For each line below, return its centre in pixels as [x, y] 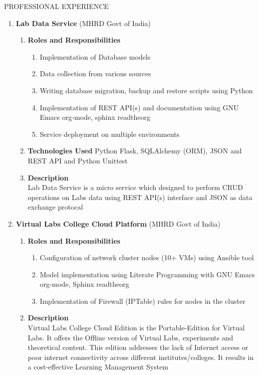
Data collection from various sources [95, 73]
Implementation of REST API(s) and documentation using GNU [139, 107]
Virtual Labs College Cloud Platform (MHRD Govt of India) [118, 223]
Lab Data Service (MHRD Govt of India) [83, 23]
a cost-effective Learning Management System [98, 367]
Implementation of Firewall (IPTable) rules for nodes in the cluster [143, 301]
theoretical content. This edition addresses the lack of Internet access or [138, 347]
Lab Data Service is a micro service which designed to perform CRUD [135, 187]
